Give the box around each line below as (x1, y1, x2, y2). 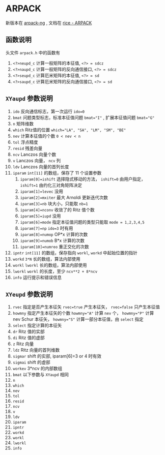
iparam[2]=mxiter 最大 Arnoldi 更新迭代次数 (20, 194, 109, 200)
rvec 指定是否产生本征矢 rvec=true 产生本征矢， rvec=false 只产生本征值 (12, 304, 160, 310)
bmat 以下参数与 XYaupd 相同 (12, 372, 69, 378)
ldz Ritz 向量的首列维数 (12, 347, 60, 353)
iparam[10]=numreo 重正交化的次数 (20, 243, 89, 249)
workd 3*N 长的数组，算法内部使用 (12, 256, 81, 262)
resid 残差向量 (12, 145, 43, 151)
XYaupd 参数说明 (5, 94, 53, 103)
